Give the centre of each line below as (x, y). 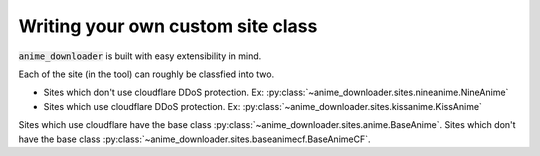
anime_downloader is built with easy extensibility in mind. (140, 56)
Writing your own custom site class (168, 26)
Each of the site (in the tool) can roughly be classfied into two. (146, 74)
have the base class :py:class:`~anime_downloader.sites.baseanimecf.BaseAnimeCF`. (194, 139)
